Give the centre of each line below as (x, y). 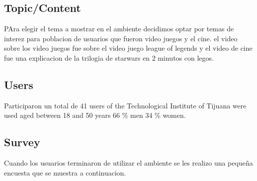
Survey (22, 142)
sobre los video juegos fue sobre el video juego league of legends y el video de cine (128, 48)
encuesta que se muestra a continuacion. (65, 172)
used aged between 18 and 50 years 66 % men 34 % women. (95, 115)
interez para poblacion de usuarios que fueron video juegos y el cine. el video (121, 38)
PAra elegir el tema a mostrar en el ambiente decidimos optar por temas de (119, 29)
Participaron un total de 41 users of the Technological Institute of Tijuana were (125, 105)
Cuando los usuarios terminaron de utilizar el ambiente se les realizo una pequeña (128, 163)
